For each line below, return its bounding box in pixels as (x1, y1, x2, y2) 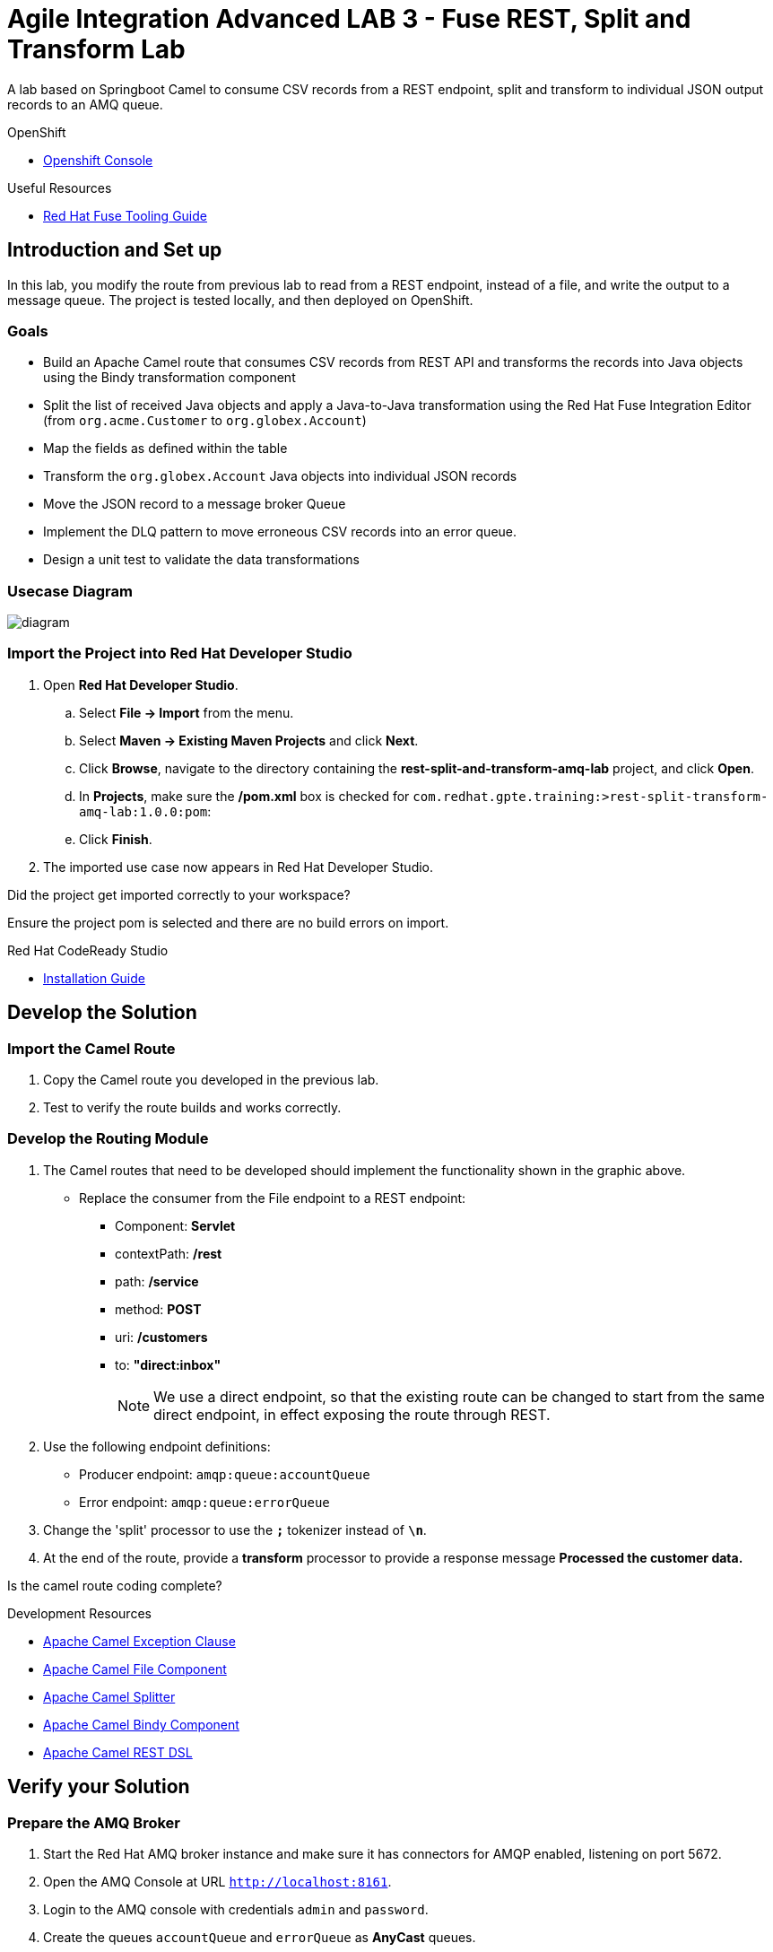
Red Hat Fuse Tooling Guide (43, 207, 207, 223)
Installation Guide (43, 970, 145, 986)
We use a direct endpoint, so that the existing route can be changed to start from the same (153, 1387, 765, 1406)
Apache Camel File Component (43, 1660, 227, 1677)
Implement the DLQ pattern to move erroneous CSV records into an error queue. (43, 524, 517, 540)
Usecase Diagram (7, 581, 133, 600)
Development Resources (7, 1605, 152, 1621)
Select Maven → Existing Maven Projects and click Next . (79, 732, 419, 748)
